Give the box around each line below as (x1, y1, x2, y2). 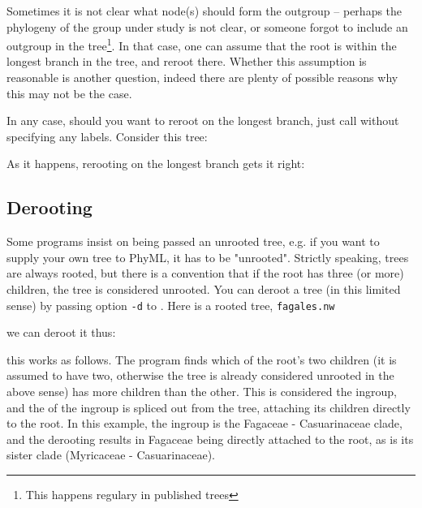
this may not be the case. (6, 84, 132, 101)
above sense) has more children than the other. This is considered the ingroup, (6, 383, 397, 400)
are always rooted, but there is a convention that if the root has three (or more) (6, 265, 404, 282)
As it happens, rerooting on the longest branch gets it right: (6, 155, 305, 172)
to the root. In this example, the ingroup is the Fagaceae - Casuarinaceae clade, (6, 415, 403, 432)
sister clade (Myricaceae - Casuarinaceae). (6, 446, 215, 463)
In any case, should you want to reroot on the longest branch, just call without (6, 112, 399, 129)
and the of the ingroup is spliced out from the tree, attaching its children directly (6, 398, 411, 415)
